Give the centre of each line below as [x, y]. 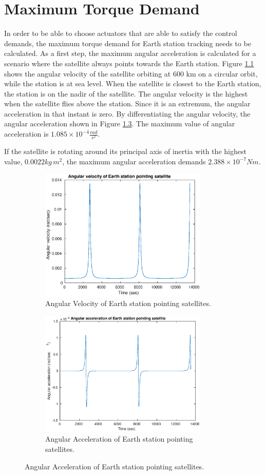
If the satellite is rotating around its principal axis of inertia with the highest [125, 151]
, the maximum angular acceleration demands [134, 161]
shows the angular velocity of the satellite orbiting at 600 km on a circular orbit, [131, 73]
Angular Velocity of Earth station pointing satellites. [128, 303]
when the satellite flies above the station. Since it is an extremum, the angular [127, 103]
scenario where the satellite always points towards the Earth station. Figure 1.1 [129, 63]
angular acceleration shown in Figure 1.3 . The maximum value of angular [120, 123]
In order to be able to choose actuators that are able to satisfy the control [121, 33]
